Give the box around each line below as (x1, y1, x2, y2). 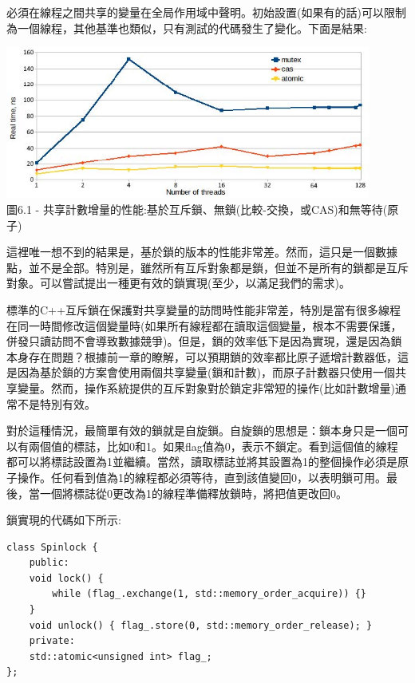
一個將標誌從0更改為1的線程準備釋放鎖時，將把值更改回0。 (39, 484, 347, 501)
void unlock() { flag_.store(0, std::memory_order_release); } (29, 619, 373, 631)
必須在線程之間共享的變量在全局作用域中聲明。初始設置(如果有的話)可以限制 (6, 4, 406, 20)
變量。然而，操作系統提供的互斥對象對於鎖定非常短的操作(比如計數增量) (17, 379, 395, 396)
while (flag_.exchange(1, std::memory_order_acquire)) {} (52, 588, 367, 600)
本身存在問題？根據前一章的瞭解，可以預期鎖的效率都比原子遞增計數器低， (6, 348, 397, 365)
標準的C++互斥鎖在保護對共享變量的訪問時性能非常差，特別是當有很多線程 (6, 301, 401, 318)
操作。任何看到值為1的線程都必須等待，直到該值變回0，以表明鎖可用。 (17, 468, 386, 485)
